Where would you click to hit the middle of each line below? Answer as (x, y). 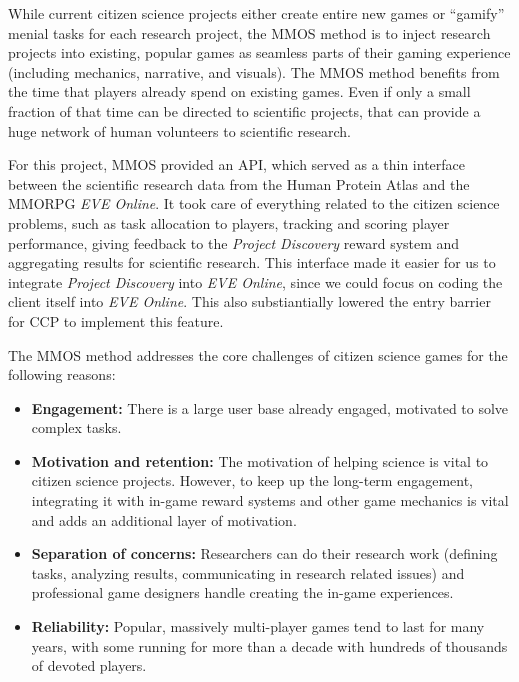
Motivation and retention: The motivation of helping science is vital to (260, 460)
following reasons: (62, 374)
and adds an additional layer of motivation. (164, 519)
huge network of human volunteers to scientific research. (179, 130)
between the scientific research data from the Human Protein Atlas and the (239, 183)
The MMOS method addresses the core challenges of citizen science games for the (258, 354)
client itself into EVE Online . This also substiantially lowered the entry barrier (249, 301)
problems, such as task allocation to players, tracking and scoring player (229, 222)
